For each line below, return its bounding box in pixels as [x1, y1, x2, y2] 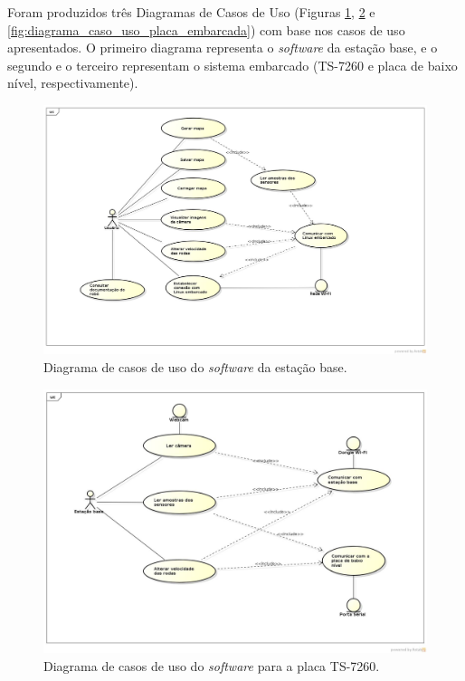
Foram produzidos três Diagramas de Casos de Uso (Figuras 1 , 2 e [7, 3, 375, 21]
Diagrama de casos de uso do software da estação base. [43, 357, 347, 376]
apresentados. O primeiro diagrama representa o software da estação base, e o [7, 38, 438, 57]
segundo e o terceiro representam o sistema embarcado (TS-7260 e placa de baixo [7, 55, 458, 74]
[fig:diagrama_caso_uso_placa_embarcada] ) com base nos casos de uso [7, 20, 405, 39]
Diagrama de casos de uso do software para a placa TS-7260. [43, 656, 380, 675]
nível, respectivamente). [7, 73, 138, 92]
